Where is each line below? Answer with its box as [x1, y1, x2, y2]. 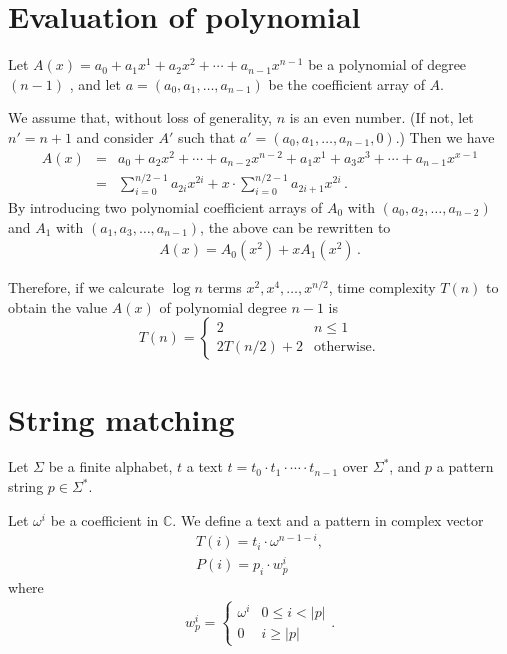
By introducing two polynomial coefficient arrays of [8, 196, 323, 217]
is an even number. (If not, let [289, 107, 474, 128]
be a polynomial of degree [308, 54, 467, 75]
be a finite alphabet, [48, 456, 173, 477]
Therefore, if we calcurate [8, 277, 165, 298]
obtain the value [8, 296, 108, 317]
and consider [76, 126, 154, 147]
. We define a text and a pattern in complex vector [172, 509, 484, 530]
